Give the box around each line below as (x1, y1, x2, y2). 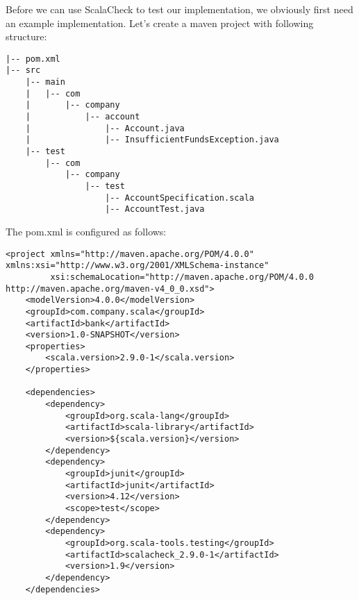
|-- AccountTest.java (105, 204, 205, 215)
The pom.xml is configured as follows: (6, 224, 167, 238)
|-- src (6, 65, 41, 76)
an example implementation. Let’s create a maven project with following (6, 15, 314, 30)
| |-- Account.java (25, 123, 185, 133)
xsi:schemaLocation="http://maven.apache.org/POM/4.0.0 (50, 272, 314, 282)
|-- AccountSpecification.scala (105, 192, 254, 203)
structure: (6, 29, 47, 44)
